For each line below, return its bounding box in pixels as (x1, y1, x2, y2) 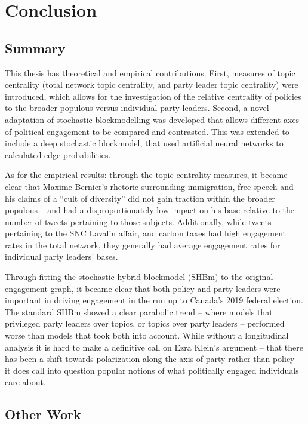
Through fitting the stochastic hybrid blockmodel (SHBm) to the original (5, 271, 273, 283)
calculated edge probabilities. (5, 148, 111, 161)
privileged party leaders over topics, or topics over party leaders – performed (5, 317, 285, 330)
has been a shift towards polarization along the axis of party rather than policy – (5, 352, 302, 365)
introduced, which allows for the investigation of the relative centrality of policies (5, 90, 301, 102)
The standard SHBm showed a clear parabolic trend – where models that (5, 305, 273, 318)
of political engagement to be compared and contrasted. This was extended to (5, 125, 289, 137)
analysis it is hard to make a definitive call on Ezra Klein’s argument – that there (5, 340, 303, 353)
